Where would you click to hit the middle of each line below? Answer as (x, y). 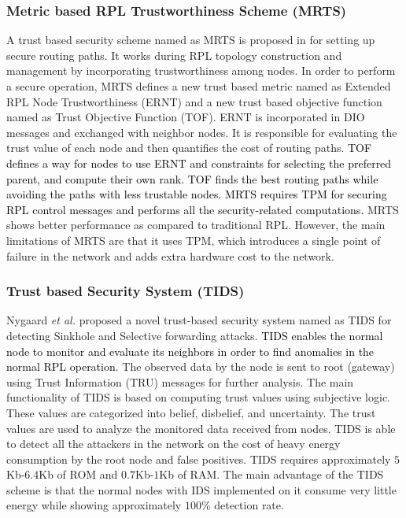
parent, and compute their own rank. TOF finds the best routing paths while (192, 178)
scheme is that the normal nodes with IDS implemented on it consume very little (201, 489)
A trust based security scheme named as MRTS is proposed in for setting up (191, 40)
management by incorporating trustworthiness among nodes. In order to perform (201, 70)
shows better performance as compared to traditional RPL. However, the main (196, 225)
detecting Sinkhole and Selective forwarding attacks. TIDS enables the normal (195, 335)
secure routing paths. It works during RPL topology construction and (174, 55)
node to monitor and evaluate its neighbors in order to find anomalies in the (190, 351)
